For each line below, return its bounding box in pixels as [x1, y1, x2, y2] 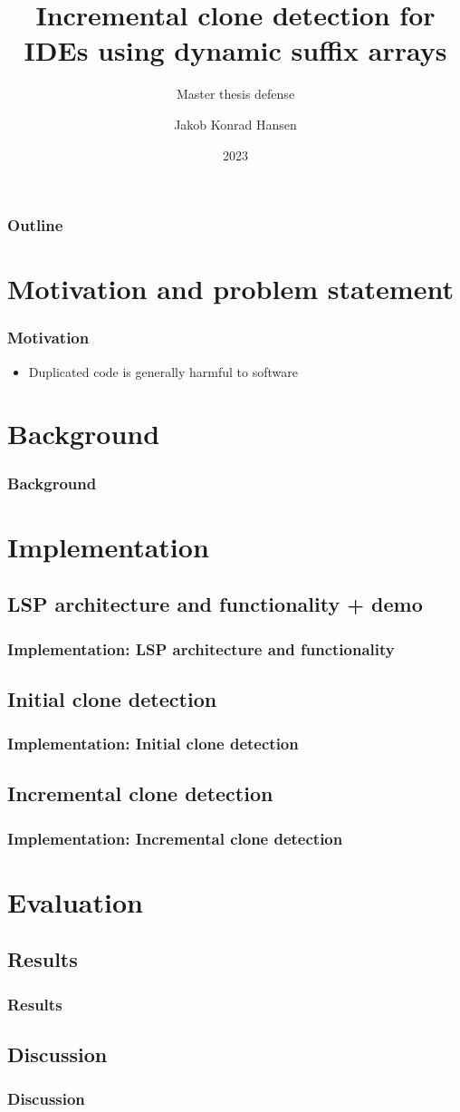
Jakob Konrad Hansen [174, 114, 297, 133]
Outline [7, 214, 63, 237]
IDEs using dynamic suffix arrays [24, 32, 447, 69]
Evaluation [7, 883, 143, 920]
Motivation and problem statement [7, 270, 454, 307]
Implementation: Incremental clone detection [7, 827, 343, 849]
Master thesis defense [176, 84, 295, 103]
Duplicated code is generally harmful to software [28, 362, 298, 381]
